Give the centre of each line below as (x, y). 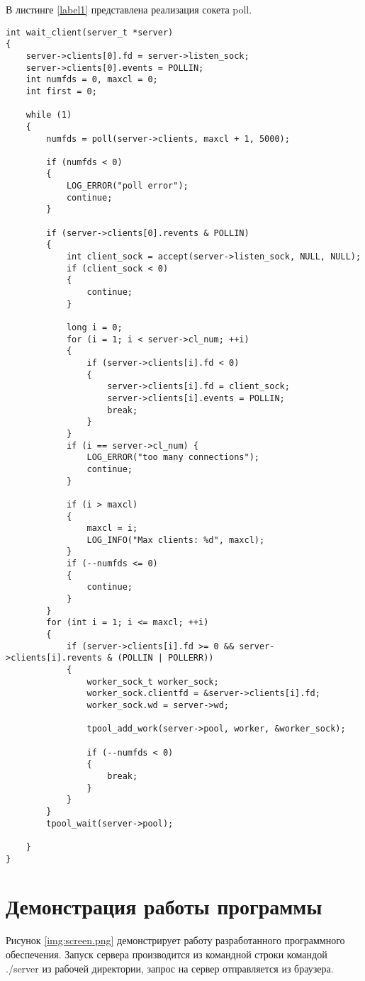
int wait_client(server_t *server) (90, 32)
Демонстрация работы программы (164, 906)
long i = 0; (94, 327)
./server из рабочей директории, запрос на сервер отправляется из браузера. (170, 968)
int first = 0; (61, 91)
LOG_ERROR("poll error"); (127, 186)
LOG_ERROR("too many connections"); (173, 458)
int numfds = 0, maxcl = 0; (92, 80)
